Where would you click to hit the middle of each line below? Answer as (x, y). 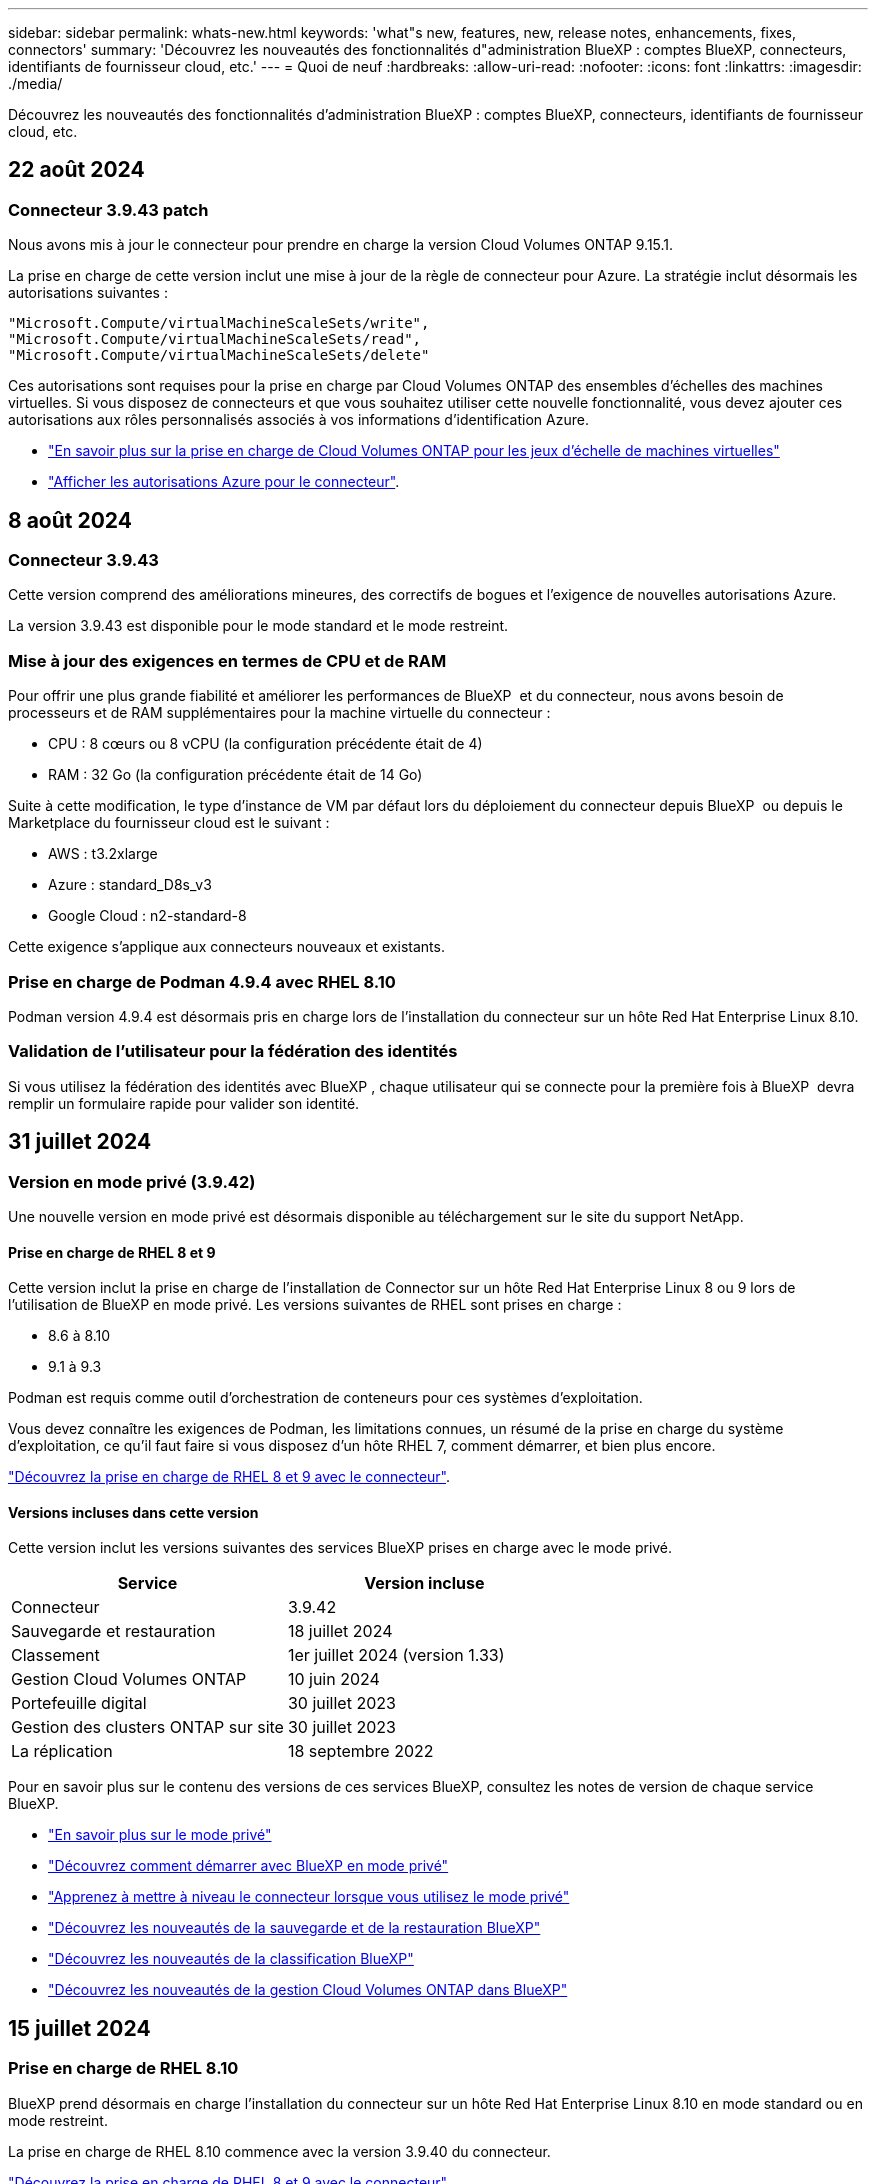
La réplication (62, 1751)
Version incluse (424, 1583)
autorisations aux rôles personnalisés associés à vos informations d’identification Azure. (298, 420)
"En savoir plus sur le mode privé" (160, 1835)
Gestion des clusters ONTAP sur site (147, 1727)
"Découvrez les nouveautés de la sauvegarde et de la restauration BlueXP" (294, 1928)
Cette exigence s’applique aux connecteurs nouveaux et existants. (226, 947)
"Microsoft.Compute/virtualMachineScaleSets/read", (215, 339)
